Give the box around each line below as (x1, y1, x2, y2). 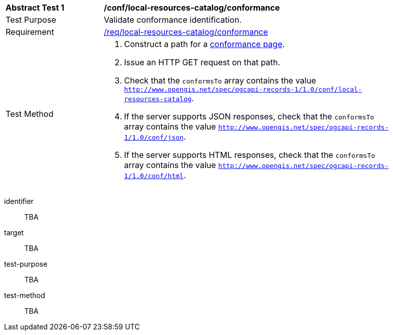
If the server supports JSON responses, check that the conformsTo (124, 111, 374, 121)
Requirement (6, 27, 54, 37)
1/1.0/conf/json (124, 134, 184, 141)
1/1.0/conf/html (124, 172, 184, 180)
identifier (4, 197, 34, 205)
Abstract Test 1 (6, 3, 64, 13)
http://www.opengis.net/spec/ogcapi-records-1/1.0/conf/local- (124, 86, 362, 93)
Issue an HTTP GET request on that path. (124, 57, 281, 67)
